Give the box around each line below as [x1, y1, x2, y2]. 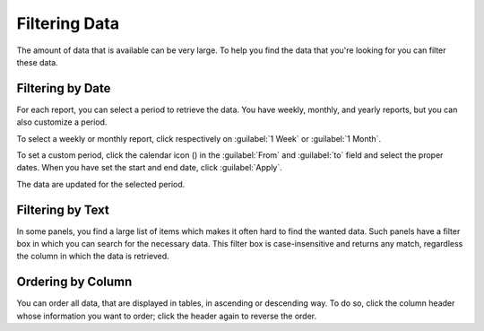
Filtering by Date [16, 81, 111, 96]
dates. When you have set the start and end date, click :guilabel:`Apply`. [16, 162, 282, 173]
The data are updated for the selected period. [16, 179, 186, 189]
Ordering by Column [16, 274, 133, 290]
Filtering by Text [16, 202, 109, 217]
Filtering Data [16, 13, 120, 33]
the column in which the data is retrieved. [16, 251, 169, 262]
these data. [16, 57, 58, 67]
